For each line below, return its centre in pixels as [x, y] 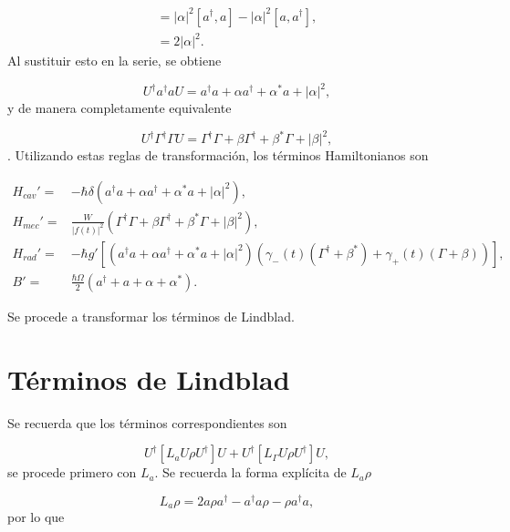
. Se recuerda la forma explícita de [250, 472]
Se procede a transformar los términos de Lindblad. [151, 316]
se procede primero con [72, 472]
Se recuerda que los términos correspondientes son [147, 422]
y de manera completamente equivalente [120, 108]
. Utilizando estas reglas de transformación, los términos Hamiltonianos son [218, 155]
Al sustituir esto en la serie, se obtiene [114, 61]
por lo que [36, 517]
